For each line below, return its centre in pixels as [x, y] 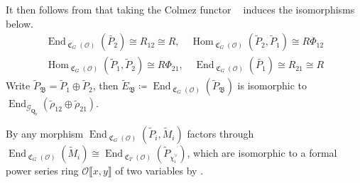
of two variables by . [159, 171]
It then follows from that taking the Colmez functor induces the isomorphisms [180, 9]
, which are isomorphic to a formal [262, 153]
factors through [220, 134]
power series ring [42, 171]
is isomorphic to [272, 85]
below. [20, 23]
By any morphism [45, 134]
